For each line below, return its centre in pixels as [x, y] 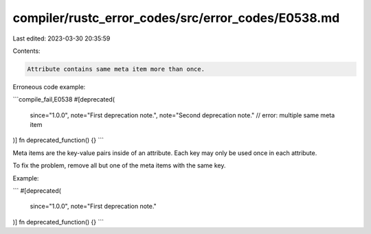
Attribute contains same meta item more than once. [116, 69]
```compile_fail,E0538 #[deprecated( [64, 100]
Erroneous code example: [49, 86]
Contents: [26, 51]
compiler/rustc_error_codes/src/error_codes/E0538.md [176, 18]
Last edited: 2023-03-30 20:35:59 [61, 38]
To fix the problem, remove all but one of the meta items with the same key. [119, 165]
